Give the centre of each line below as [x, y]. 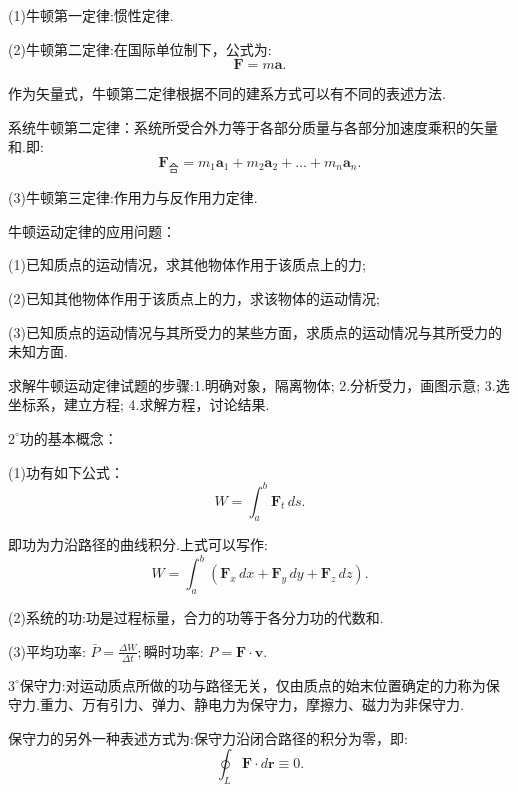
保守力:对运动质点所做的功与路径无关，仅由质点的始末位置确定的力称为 [252, 684]
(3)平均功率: [47, 650]
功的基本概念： [68, 437]
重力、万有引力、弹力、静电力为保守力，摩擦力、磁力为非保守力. [251, 704]
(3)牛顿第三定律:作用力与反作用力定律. [133, 197]
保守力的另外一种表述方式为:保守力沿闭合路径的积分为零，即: [208, 737]
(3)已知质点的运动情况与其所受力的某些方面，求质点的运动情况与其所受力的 [255, 331]
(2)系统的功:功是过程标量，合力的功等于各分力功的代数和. [196, 617]
